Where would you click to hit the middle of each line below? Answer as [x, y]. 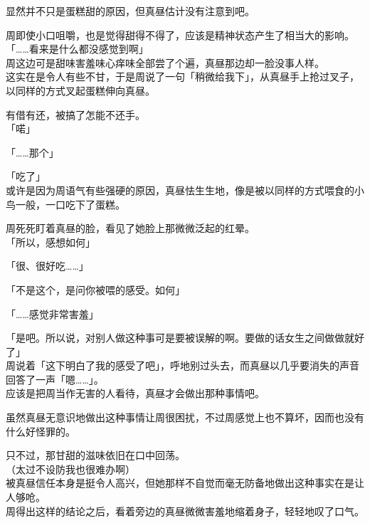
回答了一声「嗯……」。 [55, 379]
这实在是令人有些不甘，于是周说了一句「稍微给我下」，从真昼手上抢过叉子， [183, 76]
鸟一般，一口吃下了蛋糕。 [65, 204]
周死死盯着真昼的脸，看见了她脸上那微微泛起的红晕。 [130, 228]
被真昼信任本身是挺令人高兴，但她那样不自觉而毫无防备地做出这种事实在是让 [185, 483]
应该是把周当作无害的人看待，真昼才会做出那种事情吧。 [135, 393]
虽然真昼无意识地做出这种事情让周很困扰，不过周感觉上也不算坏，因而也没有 [185, 417]
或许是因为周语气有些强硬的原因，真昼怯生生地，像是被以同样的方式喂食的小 [185, 190]
